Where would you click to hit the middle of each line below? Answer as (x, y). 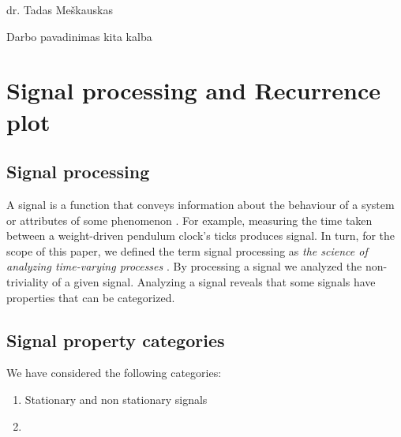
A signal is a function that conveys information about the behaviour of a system (200, 204)
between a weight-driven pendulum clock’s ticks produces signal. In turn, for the (201, 235)
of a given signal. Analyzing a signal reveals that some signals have (214, 281)
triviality (28, 281)
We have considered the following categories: (114, 373)
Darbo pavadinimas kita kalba (79, 36)
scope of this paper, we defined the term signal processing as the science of (187, 250)
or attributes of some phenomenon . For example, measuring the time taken (189, 220)
